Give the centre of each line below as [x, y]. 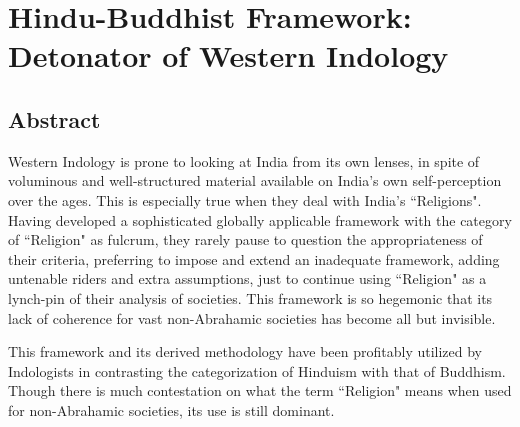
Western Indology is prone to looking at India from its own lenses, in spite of [244, 160]
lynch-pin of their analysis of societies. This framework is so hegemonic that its [250, 297]
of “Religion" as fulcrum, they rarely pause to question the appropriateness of [245, 239]
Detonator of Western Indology [228, 55]
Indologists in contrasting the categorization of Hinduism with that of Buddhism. [257, 370]
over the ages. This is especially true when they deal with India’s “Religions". [245, 199]
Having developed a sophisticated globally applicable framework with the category [260, 219]
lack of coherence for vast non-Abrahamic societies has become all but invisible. [252, 317]
